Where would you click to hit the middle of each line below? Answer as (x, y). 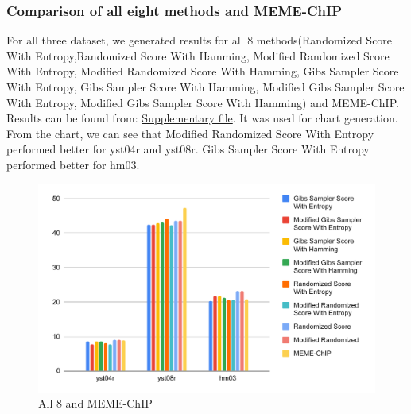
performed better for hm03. (73, 164)
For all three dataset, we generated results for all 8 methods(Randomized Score (200, 40)
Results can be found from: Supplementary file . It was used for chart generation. (202, 118)
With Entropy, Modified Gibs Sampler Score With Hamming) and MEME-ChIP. (203, 102)
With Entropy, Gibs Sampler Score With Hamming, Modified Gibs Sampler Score (205, 87)
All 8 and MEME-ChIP (95, 403)
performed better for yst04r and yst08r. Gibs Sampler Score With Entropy (188, 149)
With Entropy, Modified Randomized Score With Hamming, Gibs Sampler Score (203, 71)
